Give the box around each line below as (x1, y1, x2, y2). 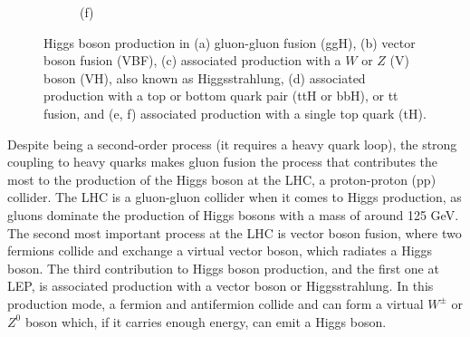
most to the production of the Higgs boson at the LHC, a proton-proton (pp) (7, 169, 436, 188)
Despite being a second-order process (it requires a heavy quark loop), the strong (7, 134, 457, 153)
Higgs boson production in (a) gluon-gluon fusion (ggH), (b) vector (43, 33, 416, 52)
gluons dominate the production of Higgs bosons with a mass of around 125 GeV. (7, 205, 459, 224)
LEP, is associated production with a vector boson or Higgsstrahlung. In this (7, 276, 434, 295)
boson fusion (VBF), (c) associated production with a (43, 51, 341, 70)
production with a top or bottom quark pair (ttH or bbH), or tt (43, 86, 398, 105)
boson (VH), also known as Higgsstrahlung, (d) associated (43, 68, 366, 87)
